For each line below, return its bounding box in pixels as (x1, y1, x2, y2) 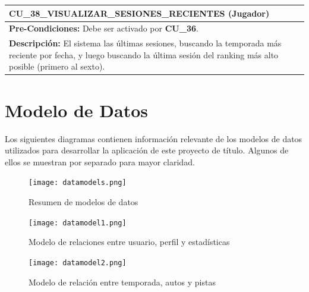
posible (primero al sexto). (9, 60, 105, 73)
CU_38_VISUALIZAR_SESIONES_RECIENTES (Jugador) (9, 7, 270, 19)
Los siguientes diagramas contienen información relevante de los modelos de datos (5, 132, 302, 145)
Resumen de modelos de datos (29, 196, 138, 208)
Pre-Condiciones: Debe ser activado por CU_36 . (9, 22, 198, 34)
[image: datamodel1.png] (29, 218, 127, 227)
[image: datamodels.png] (29, 178, 127, 187)
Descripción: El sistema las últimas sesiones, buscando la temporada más (9, 37, 282, 49)
